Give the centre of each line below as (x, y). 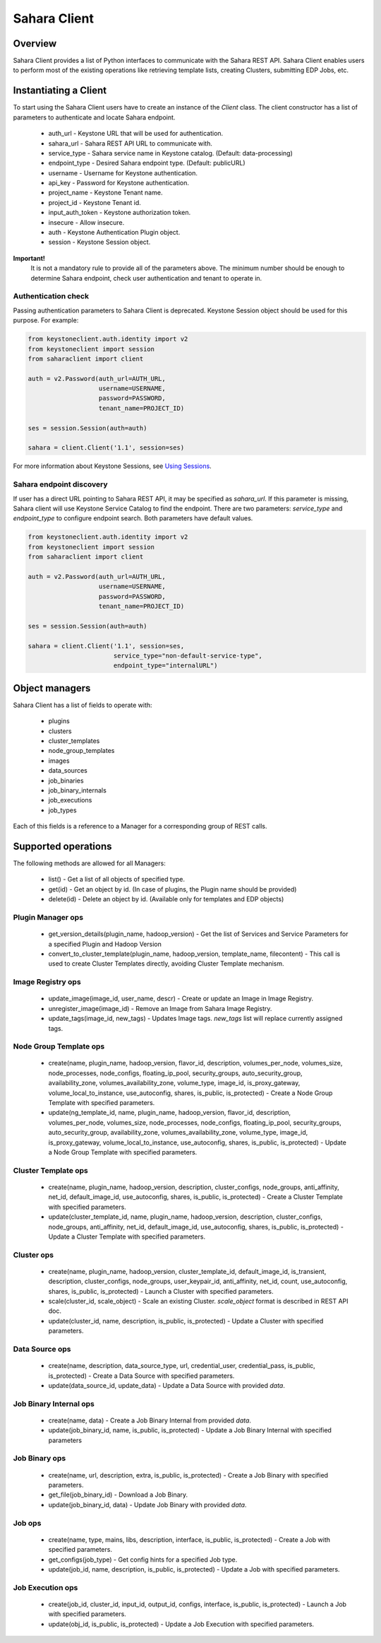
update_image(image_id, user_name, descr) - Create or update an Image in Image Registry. (181, 999)
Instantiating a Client (60, 91)
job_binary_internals (78, 790)
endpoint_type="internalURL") (165, 666)
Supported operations (62, 846)
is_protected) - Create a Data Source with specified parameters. (141, 1376)
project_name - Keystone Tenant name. (105, 193)
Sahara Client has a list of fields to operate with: (83, 705)
